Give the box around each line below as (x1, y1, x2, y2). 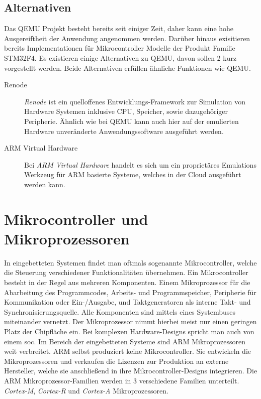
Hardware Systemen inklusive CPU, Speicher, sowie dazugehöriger (24, 106, 228, 116)
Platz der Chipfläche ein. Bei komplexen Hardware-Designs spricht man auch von (4, 326, 254, 336)
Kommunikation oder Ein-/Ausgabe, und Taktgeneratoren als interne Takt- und (4, 297, 251, 307)
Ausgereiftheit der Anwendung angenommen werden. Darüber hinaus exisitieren (4, 33, 250, 43)
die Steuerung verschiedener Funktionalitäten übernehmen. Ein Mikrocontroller (4, 267, 248, 278)
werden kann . (24, 179, 65, 189)
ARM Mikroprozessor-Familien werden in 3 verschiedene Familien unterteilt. (4, 375, 239, 385)
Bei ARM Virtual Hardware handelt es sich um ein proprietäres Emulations (24, 159, 256, 170)
